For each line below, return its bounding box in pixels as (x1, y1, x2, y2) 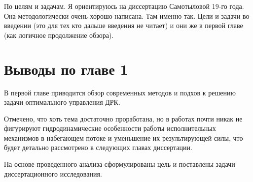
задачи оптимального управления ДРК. (4, 97, 120, 107)
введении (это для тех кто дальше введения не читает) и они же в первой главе (4, 20, 243, 30)
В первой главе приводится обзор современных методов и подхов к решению (4, 87, 236, 97)
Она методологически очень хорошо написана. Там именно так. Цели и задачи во (4, 10, 250, 21)
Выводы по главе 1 (4, 59, 128, 79)
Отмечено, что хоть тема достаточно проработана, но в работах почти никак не (4, 113, 243, 123)
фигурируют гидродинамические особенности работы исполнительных (4, 123, 216, 133)
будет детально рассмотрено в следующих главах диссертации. (4, 142, 192, 152)
